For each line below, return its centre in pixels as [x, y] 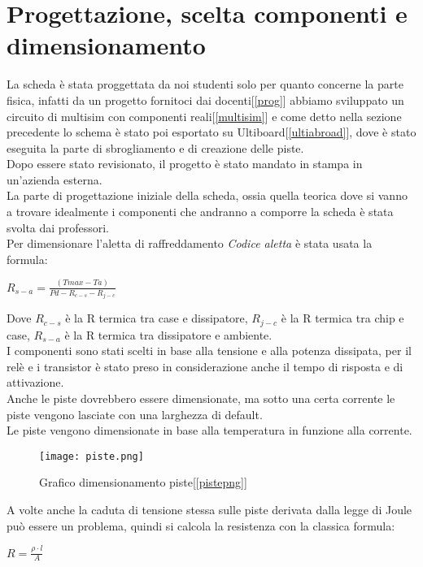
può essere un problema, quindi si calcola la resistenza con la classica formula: [201, 525]
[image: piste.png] [92, 456]
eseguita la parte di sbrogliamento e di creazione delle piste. [155, 147]
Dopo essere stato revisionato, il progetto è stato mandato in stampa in [185, 164]
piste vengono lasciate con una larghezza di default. [135, 414]
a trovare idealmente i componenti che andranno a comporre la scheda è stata [200, 212]
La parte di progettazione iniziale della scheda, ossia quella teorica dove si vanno [207, 195]
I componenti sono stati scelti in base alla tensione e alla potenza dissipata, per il [209, 351]
